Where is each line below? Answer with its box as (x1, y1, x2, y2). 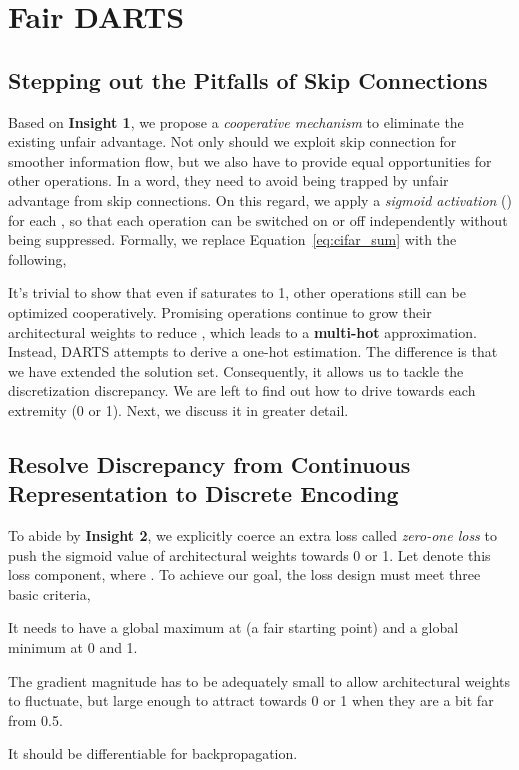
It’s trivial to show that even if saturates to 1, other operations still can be (8, 282, 466, 303)
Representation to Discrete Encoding (8, 478, 399, 509)
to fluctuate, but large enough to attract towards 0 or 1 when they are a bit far (8, 690, 494, 711)
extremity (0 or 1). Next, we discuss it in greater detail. (8, 399, 349, 420)
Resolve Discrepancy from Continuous (8, 448, 411, 479)
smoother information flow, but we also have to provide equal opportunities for (8, 150, 492, 171)
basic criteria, (8, 583, 91, 604)
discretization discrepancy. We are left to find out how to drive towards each (8, 380, 476, 401)
